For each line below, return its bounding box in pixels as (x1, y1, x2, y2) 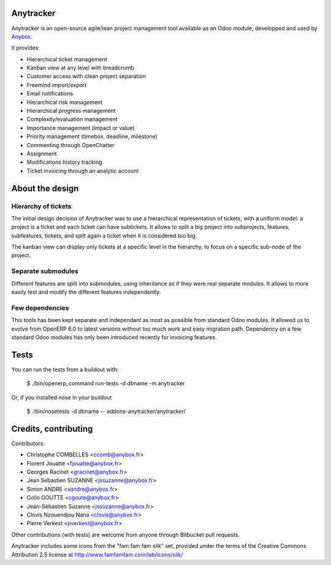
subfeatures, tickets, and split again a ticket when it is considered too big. (11, 232, 197, 239)
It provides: (11, 44, 40, 52)
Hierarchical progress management (26, 107, 116, 115)
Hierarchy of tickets (11, 202, 72, 210)
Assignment (26, 150, 57, 157)
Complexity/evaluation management (26, 115, 118, 123)
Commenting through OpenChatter (26, 141, 115, 148)
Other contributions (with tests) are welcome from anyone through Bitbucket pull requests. (11, 531, 240, 538)
